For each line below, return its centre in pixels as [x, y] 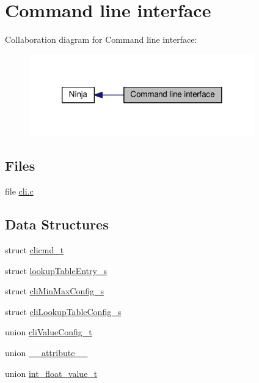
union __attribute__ [46, 353]
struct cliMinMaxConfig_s [54, 291]
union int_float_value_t [51, 373]
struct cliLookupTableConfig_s [63, 311]
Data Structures [57, 224]
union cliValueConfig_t [49, 332]
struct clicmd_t [35, 250]
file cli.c [19, 191]
